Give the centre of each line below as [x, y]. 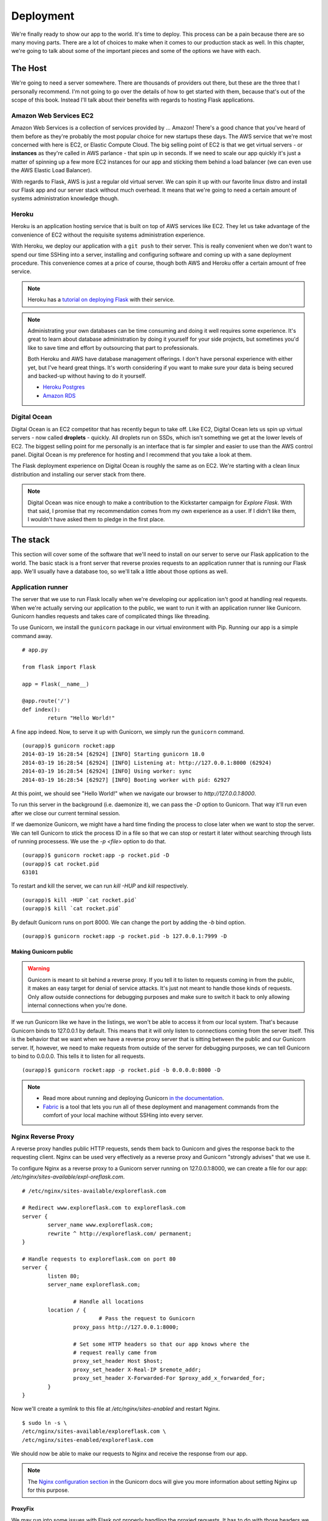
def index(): [41, 709]
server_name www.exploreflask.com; [101, 1225]
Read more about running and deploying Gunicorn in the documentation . [133, 1098]
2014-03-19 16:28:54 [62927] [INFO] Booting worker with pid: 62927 [126, 780]
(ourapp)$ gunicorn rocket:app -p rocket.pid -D [96, 855]
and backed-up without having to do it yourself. [87, 376]
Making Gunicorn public [42, 952]
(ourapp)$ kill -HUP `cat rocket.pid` [80, 900]
